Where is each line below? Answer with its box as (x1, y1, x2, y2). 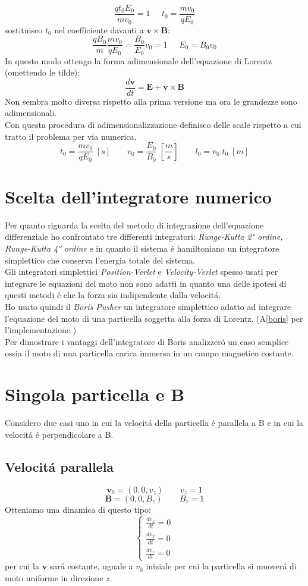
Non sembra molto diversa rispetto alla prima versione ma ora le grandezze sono (5, 95, 297, 107)
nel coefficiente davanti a (54, 23, 144, 36)
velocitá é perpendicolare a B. (5, 428, 114, 440)
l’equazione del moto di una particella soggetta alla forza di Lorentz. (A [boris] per (5, 312, 303, 324)
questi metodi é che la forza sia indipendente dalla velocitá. (5, 289, 221, 301)
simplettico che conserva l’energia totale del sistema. (5, 253, 195, 266)
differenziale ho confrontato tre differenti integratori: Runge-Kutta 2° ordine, (5, 230, 283, 243)
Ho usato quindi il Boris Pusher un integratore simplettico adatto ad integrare (5, 300, 291, 313)
